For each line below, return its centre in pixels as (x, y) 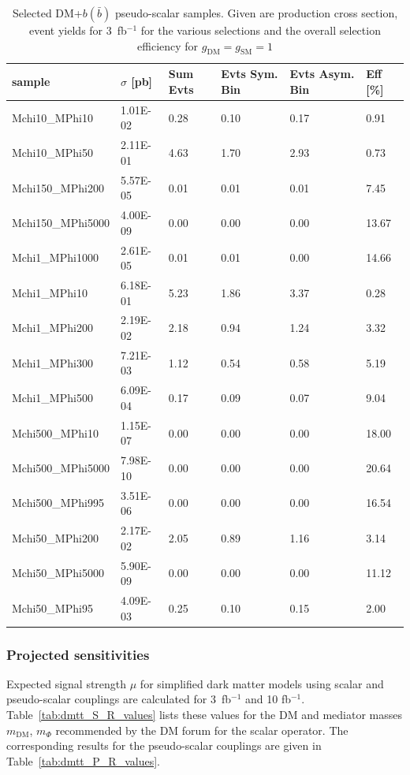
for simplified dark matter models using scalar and (262, 683)
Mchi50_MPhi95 (52, 607)
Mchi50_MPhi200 (55, 537)
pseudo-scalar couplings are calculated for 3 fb (119, 699)
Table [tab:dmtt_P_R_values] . (83, 760)
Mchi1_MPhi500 (52, 398)
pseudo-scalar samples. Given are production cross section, (256, 13)
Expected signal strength (67, 683)
